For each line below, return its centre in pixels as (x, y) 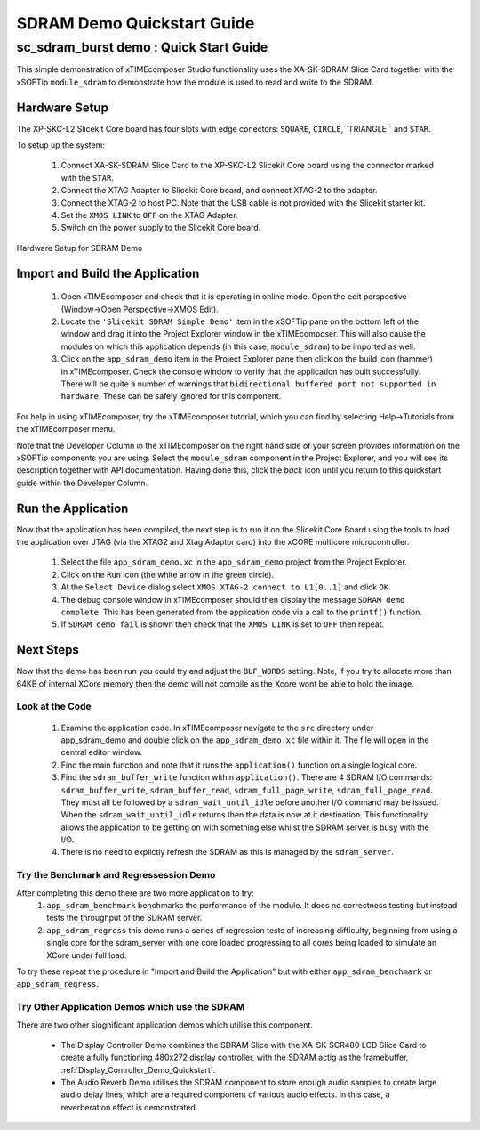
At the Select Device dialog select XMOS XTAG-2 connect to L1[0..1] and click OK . (226, 587)
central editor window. (101, 752)
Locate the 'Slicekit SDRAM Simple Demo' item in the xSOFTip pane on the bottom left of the (240, 321)
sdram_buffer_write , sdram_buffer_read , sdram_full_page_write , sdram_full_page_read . (247, 790)
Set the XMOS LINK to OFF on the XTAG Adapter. (150, 215)
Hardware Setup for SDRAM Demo (80, 248)
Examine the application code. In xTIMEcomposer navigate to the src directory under (217, 728)
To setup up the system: (61, 145)
